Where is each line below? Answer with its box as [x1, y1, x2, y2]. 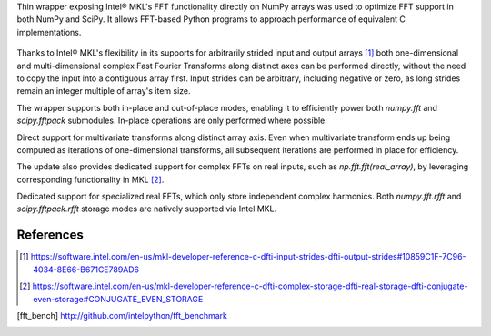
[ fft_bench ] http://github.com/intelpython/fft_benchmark [16, 310, 227, 321]
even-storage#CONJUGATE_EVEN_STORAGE [33, 293, 204, 304]
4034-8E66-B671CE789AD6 [33, 264, 140, 275]
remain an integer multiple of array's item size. [16, 86, 191, 97]
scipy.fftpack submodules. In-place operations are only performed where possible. [16, 115, 327, 127]
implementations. [16, 26, 82, 37]
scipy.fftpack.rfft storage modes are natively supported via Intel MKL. [16, 203, 277, 214]
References [16, 228, 84, 243]
